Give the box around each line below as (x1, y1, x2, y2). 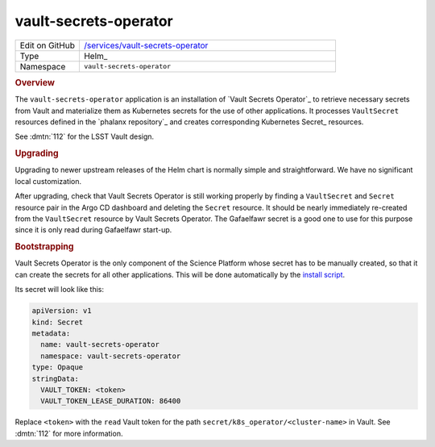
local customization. (14, 176, 82, 186)
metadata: (31, 328, 71, 338)
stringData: (31, 374, 80, 383)
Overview (14, 77, 56, 88)
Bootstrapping (14, 241, 74, 253)
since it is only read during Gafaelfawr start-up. (14, 225, 172, 235)
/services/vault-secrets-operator (83, 40, 209, 51)
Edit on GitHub (19, 40, 76, 51)
